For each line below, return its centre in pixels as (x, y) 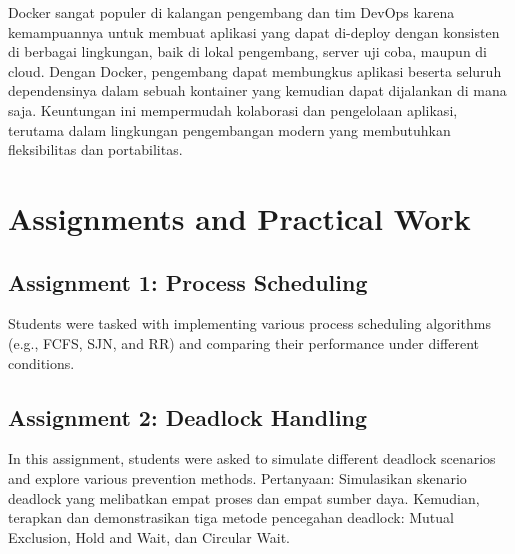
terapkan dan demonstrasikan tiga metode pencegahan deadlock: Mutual (231, 517)
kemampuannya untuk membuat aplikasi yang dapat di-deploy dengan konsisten (254, 31)
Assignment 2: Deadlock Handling (188, 416)
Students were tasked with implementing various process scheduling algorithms (249, 323)
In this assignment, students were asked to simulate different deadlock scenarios (252, 458)
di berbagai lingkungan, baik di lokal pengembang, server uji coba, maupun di (248, 51)
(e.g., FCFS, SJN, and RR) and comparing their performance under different (244, 342)
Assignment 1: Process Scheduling (188, 281)
